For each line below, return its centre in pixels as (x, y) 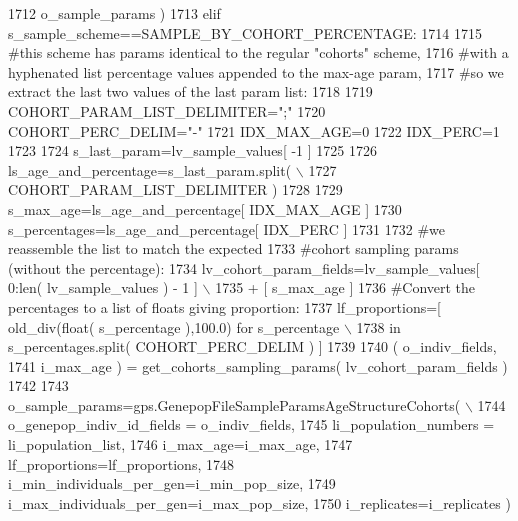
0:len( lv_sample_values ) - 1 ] (103, 287)
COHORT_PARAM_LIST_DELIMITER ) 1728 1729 (175, 189)
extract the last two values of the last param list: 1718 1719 (190, 91)
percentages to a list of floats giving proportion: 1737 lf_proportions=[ (225, 306)
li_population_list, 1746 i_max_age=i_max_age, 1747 (180, 444)
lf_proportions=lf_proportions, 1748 (121, 463)
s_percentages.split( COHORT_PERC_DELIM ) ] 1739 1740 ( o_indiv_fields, (252, 346)
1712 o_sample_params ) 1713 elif (114, 13)
